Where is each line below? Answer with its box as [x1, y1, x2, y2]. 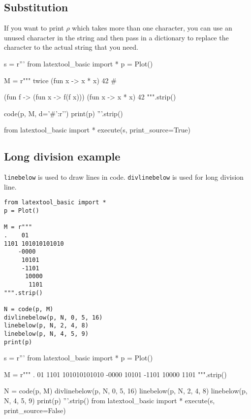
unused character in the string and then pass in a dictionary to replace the [4, 32, 229, 42]
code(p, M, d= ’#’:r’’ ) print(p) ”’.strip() [4, 108, 123, 118]
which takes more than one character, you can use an [72, 23, 232, 33]
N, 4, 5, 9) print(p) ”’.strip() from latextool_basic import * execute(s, [4, 395, 215, 405]
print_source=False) [4, 405, 66, 415]
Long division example [4, 149, 121, 164]
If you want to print [4, 23, 64, 33]
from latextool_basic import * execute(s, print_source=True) [4, 125, 190, 135]
